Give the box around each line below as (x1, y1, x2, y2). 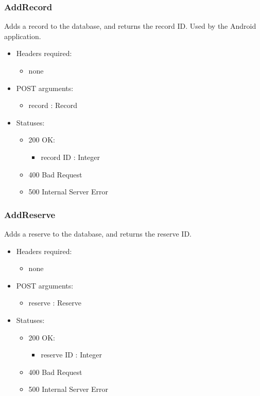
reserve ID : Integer (41, 349, 102, 360)
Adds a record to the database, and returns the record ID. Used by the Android (4, 21, 256, 31)
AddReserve (4, 208, 56, 221)
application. (4, 30, 41, 41)
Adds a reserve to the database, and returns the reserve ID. (4, 228, 192, 239)
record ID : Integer (41, 151, 100, 162)
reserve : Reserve (28, 297, 81, 308)
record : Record (28, 100, 78, 111)
